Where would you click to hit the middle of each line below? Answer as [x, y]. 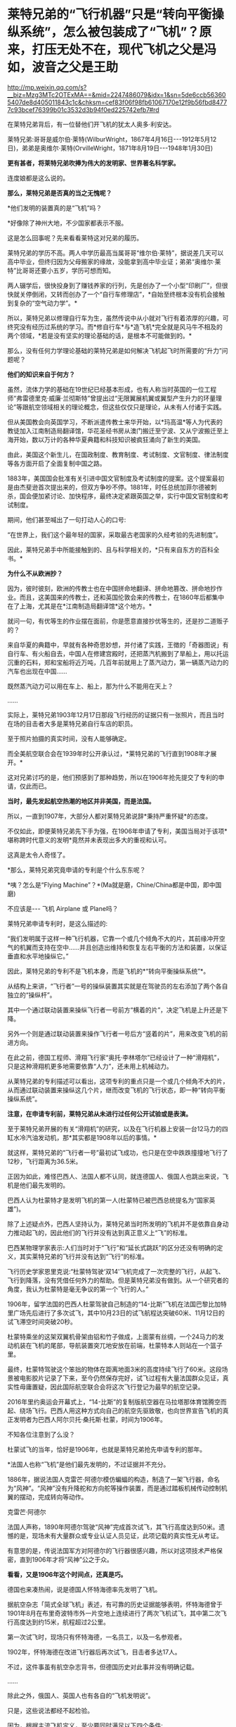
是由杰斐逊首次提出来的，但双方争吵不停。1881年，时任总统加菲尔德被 [109, 487]
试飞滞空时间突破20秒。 [42, 1321]
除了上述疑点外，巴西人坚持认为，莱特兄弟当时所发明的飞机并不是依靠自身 [115, 1224]
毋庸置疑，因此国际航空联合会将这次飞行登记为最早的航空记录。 [112, 1387]
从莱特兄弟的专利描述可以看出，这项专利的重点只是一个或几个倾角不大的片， [118, 1081]
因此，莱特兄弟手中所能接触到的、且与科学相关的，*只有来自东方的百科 [111, 550]
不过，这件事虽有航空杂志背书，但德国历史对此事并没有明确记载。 [103, 1666]
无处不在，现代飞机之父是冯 [137, 50]
